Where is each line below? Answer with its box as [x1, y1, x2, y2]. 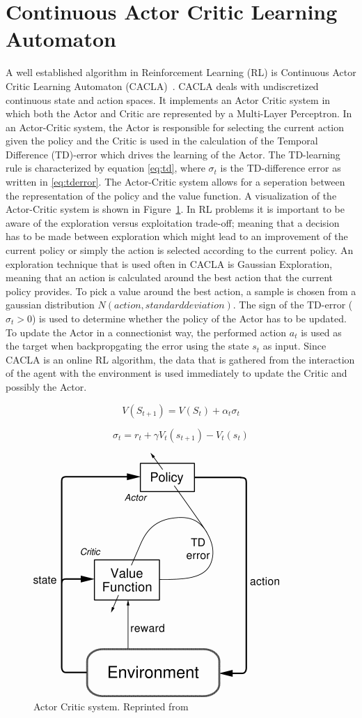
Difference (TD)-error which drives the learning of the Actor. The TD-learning [6, 147, 340, 161]
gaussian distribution [6, 297, 95, 312]
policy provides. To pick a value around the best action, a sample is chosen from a [6, 283, 356, 298]
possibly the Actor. [6, 379, 87, 394]
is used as [301, 324, 342, 339]
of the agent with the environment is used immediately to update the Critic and [6, 366, 347, 380]
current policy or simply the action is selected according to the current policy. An [6, 243, 354, 257]
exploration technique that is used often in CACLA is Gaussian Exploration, [6, 256, 333, 271]
